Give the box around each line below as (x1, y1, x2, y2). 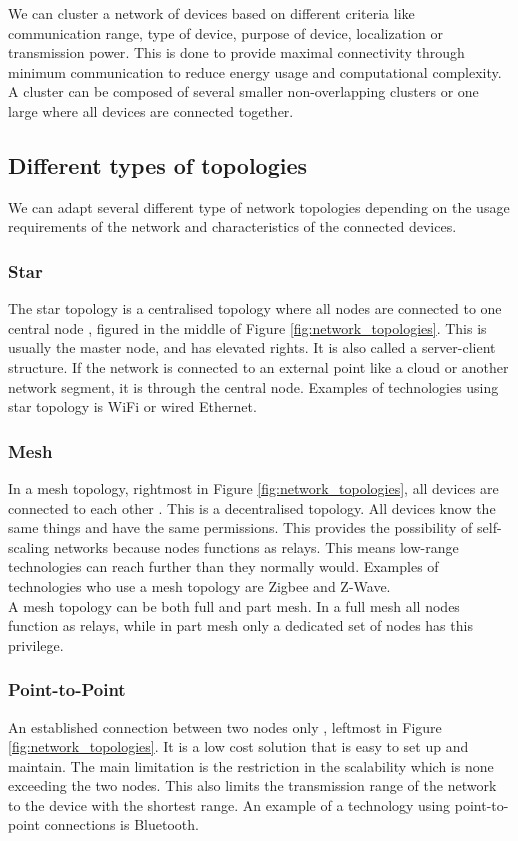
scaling (8, 536, 50, 557)
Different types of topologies (8, 149, 308, 180)
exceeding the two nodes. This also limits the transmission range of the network (8, 775, 497, 796)
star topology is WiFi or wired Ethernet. (8, 396, 257, 417)
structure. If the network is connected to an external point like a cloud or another (8, 356, 509, 377)
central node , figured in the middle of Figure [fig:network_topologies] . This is (8, 317, 487, 338)
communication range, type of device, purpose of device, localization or (8, 22, 443, 43)
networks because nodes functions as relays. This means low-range (53, 536, 459, 557)
